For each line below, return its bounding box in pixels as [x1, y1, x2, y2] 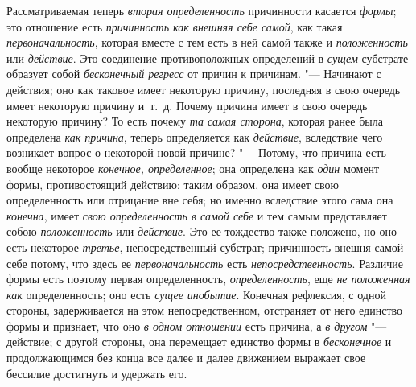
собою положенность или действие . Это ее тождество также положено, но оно [6, 223, 397, 240]
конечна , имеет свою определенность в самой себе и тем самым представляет [6, 207, 387, 224]
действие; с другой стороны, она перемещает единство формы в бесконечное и [6, 333, 392, 350]
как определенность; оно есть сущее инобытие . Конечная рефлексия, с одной [6, 286, 386, 303]
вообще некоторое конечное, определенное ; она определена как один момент [6, 159, 380, 176]
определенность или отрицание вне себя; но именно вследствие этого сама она [6, 191, 393, 208]
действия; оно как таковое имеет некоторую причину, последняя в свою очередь [6, 80, 401, 97]
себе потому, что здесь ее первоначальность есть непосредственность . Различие [6, 254, 403, 271]
